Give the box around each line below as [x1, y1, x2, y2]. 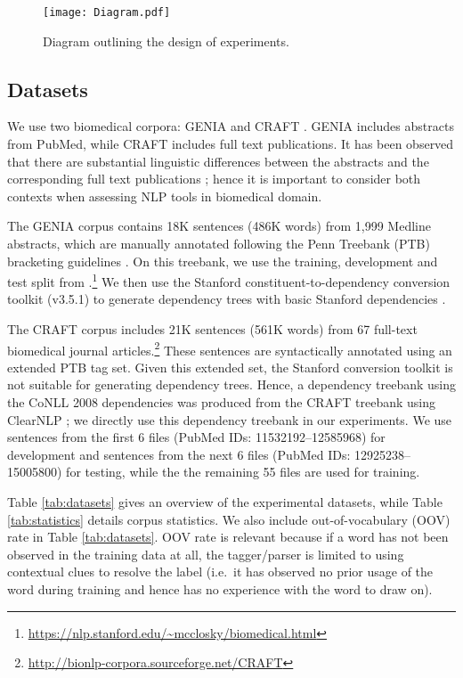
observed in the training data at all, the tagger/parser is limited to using [7, 544, 404, 563]
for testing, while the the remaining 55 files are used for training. [66, 462, 420, 481]
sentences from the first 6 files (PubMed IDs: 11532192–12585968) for [7, 428, 386, 446]
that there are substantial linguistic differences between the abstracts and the [7, 151, 429, 170]
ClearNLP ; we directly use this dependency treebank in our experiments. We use [7, 410, 452, 429]
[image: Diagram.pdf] [43, 6, 171, 19]
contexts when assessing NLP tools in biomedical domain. [7, 186, 322, 205]
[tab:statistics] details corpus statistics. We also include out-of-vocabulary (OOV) [7, 510, 451, 528]
